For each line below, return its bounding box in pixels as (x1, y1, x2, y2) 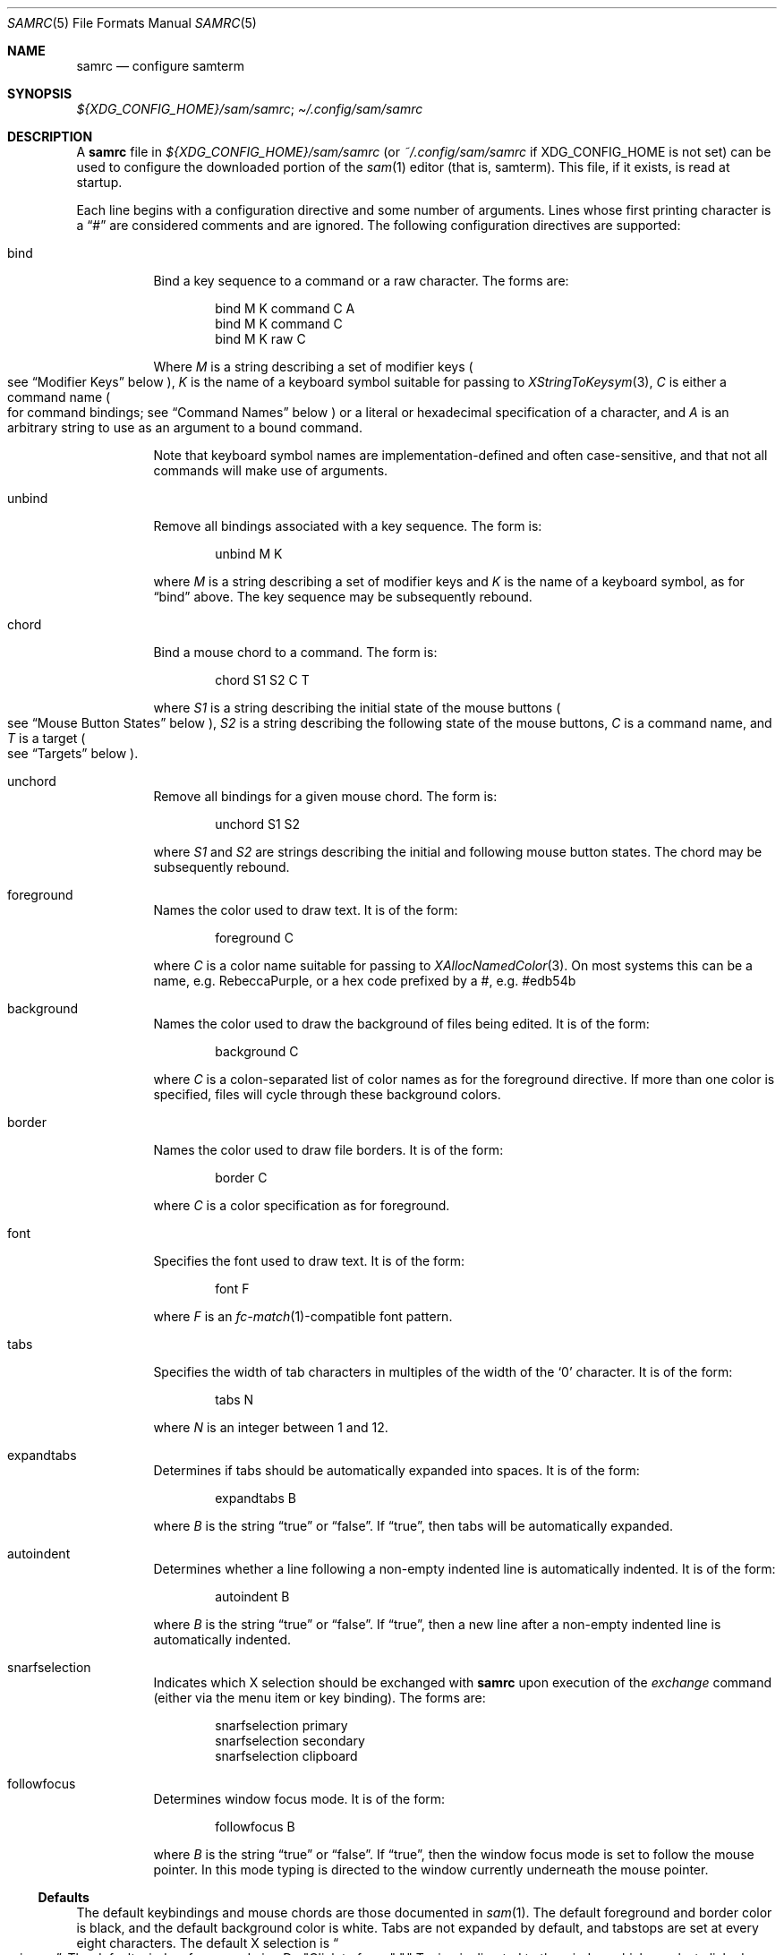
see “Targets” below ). (7, 746, 139, 761)
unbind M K (215, 546, 283, 561)
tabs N (215, 1392, 254, 1407)
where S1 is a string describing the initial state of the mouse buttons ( (153, 700, 561, 715)
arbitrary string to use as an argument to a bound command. (7, 420, 362, 435)
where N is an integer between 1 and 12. (153, 1420, 388, 1435)
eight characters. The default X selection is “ (76, 1935, 339, 1951)
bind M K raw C (215, 331, 306, 346)
